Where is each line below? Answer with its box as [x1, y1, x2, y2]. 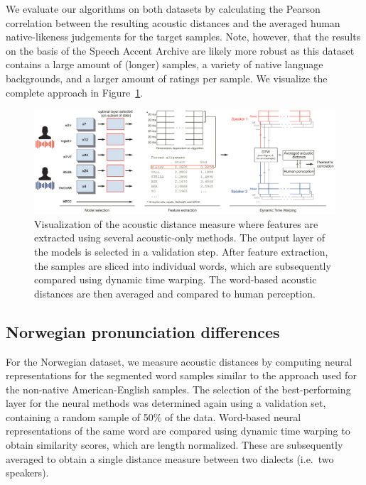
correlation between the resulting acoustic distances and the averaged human [6, 15, 340, 30]
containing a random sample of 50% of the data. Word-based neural [6, 409, 301, 424]
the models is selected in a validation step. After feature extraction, [34, 244, 328, 258]
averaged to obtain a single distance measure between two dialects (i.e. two [6, 451, 334, 466]
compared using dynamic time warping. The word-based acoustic [34, 272, 317, 287]
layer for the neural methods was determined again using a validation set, [6, 396, 326, 410]
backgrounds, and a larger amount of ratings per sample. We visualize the [6, 70, 328, 85]
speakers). [6, 465, 49, 480]
